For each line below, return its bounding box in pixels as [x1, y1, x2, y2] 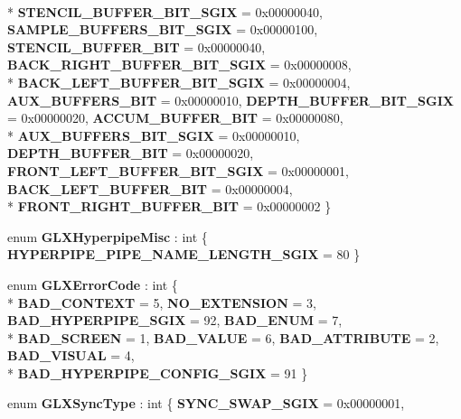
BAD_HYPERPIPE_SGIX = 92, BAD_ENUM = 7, [7, 311, 343, 330]
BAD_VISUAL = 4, [7, 346, 135, 365]
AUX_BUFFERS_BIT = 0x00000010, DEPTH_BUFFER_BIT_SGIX [7, 90, 454, 109]
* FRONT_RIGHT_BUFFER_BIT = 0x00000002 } [7, 197, 332, 216]
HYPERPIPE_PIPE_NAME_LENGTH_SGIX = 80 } [7, 245, 361, 264]
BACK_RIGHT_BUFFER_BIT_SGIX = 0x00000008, [7, 55, 352, 74]
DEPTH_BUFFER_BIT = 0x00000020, [7, 144, 254, 163]
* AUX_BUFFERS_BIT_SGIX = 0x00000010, [7, 126, 300, 144]
